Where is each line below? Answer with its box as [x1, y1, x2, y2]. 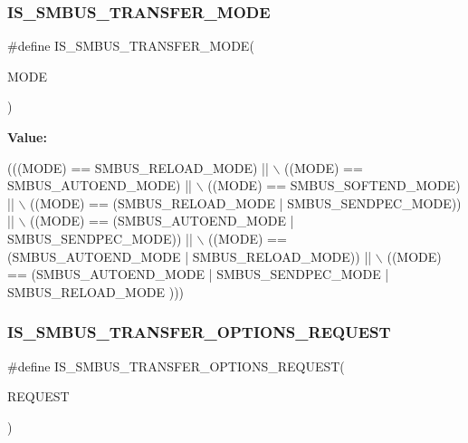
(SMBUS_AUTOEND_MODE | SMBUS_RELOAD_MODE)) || [7, 246, 372, 265]
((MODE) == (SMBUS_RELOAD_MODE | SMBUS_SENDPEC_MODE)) [30, 193, 462, 212]
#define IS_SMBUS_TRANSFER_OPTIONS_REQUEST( [7, 356, 345, 375]
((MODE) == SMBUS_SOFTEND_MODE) [207, 176, 461, 195]
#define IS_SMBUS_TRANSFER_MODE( [7, 36, 254, 55]
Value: [7, 128, 47, 146]
